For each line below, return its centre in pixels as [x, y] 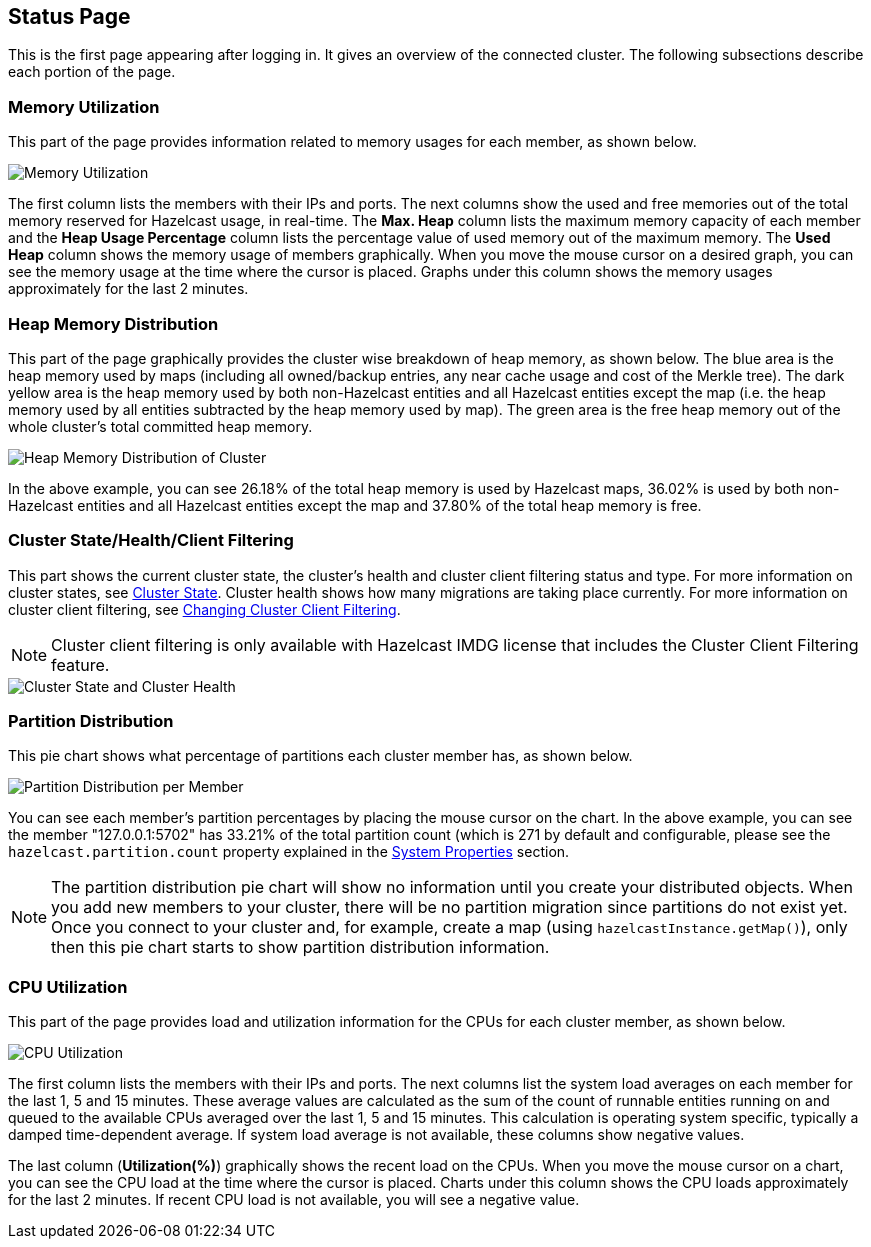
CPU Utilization [68, 986]
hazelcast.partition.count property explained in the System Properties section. [289, 852]
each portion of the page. [92, 72]
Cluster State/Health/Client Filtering [151, 540]
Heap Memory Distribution [113, 323]
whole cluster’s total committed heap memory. [160, 426]
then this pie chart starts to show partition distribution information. [300, 947]
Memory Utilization [84, 106]
